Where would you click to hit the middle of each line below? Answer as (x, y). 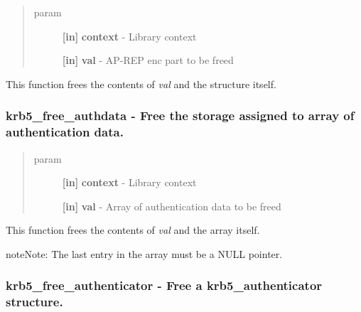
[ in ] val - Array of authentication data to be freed (172, 206)
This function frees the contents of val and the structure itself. (141, 84)
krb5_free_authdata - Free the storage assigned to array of (180, 115)
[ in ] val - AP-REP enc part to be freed (148, 60)
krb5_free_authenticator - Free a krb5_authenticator (164, 285)
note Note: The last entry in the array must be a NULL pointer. (144, 253)
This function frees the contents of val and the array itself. (133, 230)
